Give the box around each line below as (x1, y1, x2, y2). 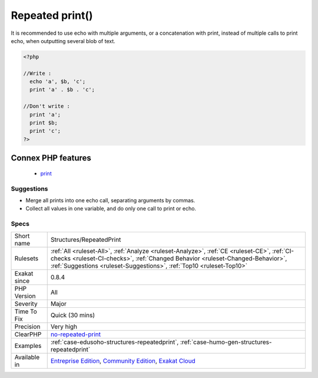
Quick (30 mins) (50, 311, 95, 319)
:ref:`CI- (271, 246, 294, 255)
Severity (14, 300, 38, 308)
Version (14, 292, 36, 300)
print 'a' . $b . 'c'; (29, 86, 95, 93)
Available (14, 353, 40, 361)
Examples (14, 341, 42, 350)
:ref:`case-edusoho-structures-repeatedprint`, (50, 338, 179, 346)
